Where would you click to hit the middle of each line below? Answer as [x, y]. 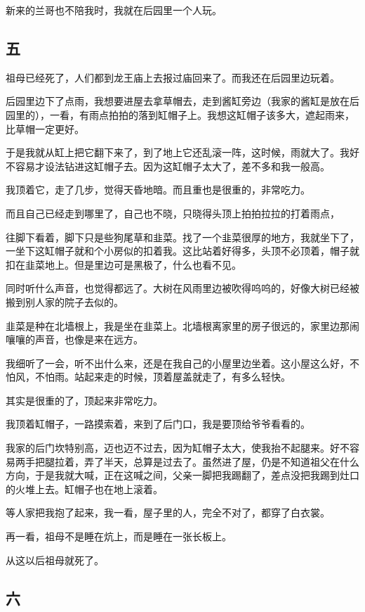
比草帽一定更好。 [45, 128]
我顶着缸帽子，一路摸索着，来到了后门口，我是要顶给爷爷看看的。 [158, 424]
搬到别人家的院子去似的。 [65, 301]
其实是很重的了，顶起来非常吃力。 [84, 400]
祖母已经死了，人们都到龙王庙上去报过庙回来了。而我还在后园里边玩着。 [173, 77]
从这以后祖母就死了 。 [55, 560]
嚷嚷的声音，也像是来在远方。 [74, 339]
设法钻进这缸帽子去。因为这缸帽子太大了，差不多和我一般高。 [187, 166]
